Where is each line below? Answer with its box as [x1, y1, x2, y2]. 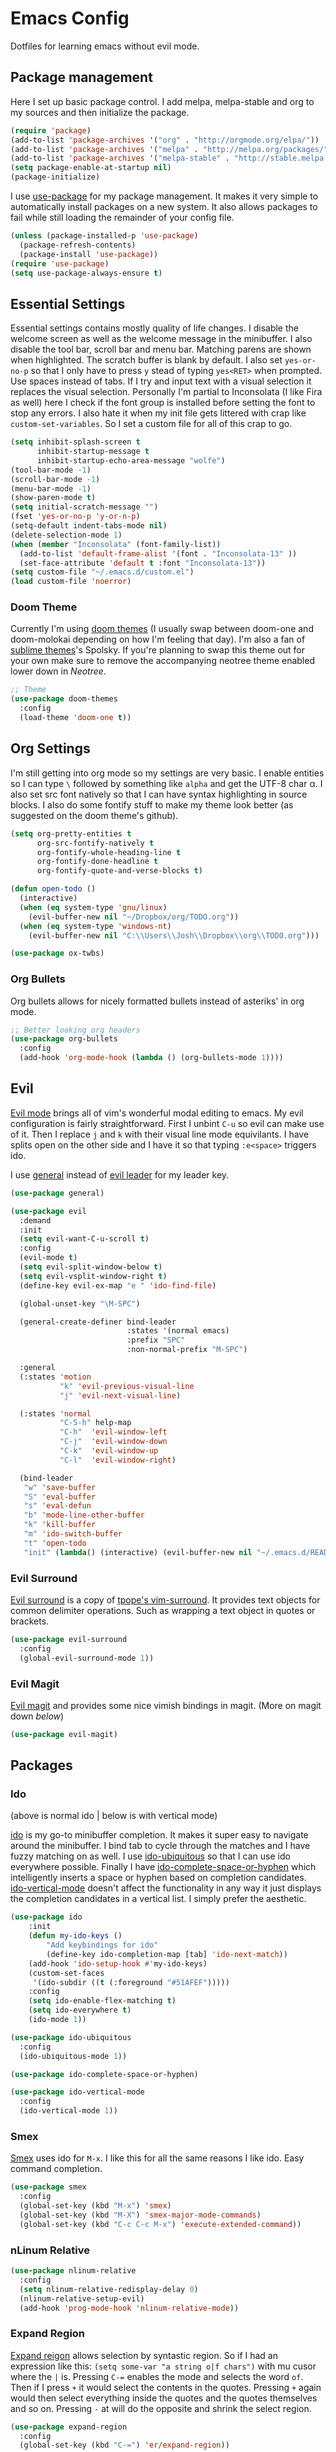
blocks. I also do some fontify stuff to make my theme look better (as [10, 798, 294, 811]
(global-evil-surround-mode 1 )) [19, 1653, 155, 1663]
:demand [19, 1215, 52, 1226]
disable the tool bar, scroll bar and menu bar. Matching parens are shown [10, 343, 312, 356]
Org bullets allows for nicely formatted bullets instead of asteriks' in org [10, 995, 305, 1007]
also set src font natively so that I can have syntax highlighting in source [10, 788, 308, 800]
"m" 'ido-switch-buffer [23, 1529, 123, 1539]
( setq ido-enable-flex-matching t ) [28, 1996, 177, 2006]
